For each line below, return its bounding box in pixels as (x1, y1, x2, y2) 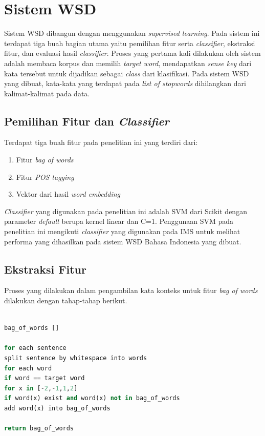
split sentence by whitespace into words (4, 355, 147, 362)
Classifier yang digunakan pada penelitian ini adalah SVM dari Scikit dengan (4, 205, 247, 216)
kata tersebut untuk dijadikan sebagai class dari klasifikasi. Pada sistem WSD (4, 68, 249, 78)
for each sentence (4, 344, 67, 352)
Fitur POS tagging (16, 171, 74, 182)
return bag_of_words (4, 425, 74, 432)
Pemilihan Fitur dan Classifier (4, 113, 169, 129)
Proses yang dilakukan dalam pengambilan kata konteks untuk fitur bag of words (4, 285, 258, 296)
